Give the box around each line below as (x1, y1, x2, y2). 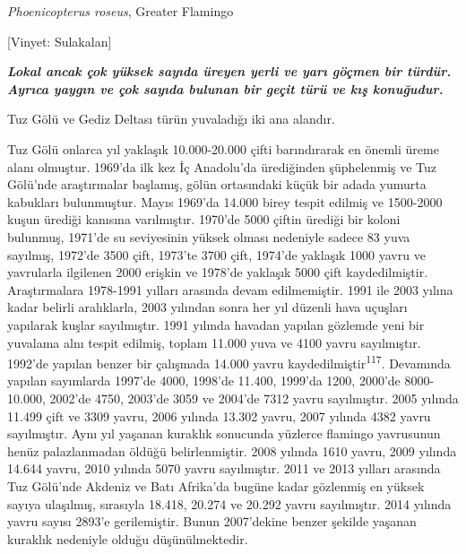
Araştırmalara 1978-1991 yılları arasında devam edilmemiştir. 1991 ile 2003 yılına (7, 280, 453, 299)
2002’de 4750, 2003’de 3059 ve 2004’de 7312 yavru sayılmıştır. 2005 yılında (49, 388, 459, 407)
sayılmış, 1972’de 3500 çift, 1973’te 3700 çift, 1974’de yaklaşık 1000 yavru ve (7, 245, 426, 264)
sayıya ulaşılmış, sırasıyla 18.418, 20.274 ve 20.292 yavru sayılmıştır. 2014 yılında (7, 494, 452, 513)
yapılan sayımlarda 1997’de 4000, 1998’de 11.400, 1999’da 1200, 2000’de (7, 371, 401, 390)
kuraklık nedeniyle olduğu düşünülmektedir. (7, 529, 248, 548)
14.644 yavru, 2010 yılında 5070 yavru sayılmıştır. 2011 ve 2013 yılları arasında (7, 459, 441, 478)
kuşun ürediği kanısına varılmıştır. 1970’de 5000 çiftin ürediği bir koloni (7, 210, 401, 229)
